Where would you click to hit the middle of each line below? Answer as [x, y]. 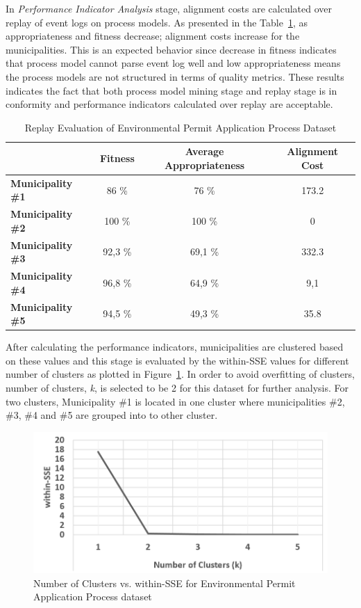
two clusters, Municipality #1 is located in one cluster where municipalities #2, [175, 401]
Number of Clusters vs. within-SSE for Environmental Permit [165, 583]
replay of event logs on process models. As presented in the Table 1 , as [157, 22]
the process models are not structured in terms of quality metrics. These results [175, 76]
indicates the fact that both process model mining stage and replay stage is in [171, 90]
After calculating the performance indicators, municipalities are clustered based [175, 347]
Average [204, 151]
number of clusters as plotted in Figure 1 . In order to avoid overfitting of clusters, [180, 374]
